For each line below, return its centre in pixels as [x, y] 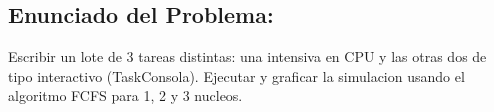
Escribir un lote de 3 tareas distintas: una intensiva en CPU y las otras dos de [247, 56]
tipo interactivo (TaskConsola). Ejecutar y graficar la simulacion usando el [236, 75]
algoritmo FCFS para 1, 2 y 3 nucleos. [125, 95]
